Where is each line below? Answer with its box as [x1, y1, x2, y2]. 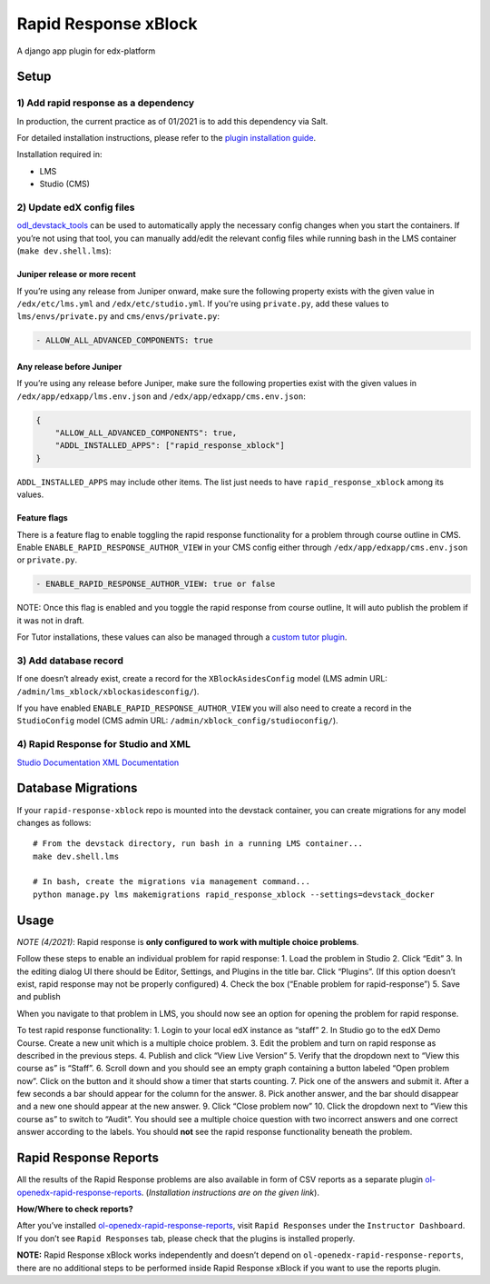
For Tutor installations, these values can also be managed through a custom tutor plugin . [16, 632, 348, 642]
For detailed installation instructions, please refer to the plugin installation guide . [16, 133, 317, 144]
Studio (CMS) [39, 178, 91, 190]
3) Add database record [16, 654, 124, 667]
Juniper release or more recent [16, 269, 136, 280]
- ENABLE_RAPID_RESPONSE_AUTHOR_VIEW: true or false [35, 579, 276, 590]
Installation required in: [16, 149, 103, 160]
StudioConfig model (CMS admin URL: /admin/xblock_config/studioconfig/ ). [16, 715, 339, 726]
